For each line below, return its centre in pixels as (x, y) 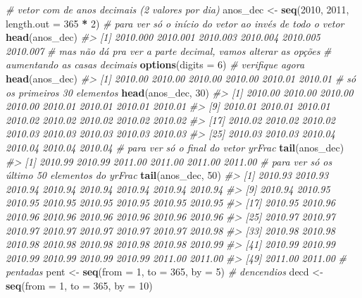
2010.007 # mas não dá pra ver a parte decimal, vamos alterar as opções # (169, 50)
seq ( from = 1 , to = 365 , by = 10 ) (79, 285)
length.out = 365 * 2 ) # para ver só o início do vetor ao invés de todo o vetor (175, 23)
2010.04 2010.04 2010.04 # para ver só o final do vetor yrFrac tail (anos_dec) (175, 147)
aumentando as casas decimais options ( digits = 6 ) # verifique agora (155, 64)
